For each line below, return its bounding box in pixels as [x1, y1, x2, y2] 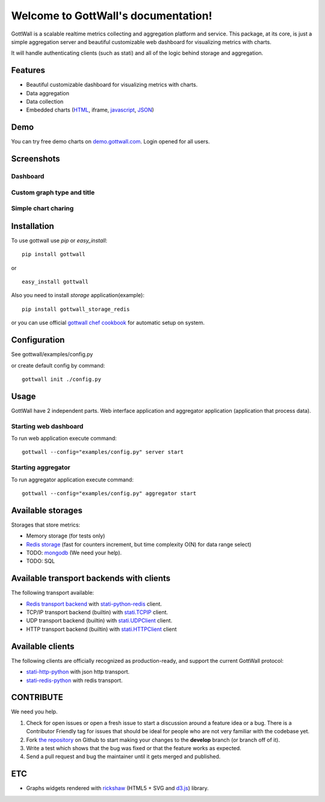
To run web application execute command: [11, 434, 117, 442]
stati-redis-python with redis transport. [26, 677, 123, 684]
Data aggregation [26, 89, 69, 96]
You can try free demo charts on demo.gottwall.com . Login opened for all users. [11, 138, 210, 145]
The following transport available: [11, 589, 94, 597]
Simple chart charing [11, 204, 74, 213]
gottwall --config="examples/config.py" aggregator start [22, 490, 197, 497]
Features [11, 65, 45, 75]
